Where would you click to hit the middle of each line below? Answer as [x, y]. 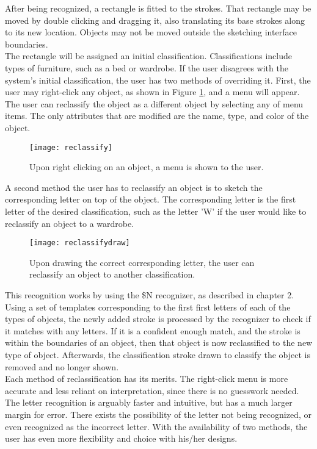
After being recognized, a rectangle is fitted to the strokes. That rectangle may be [158, 8]
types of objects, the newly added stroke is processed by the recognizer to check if [158, 319]
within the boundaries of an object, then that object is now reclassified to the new [159, 343]
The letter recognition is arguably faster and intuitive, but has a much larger [149, 402]
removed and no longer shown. [62, 366]
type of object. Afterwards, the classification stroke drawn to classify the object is [158, 354]
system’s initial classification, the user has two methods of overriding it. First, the [158, 80]
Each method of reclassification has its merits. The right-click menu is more [147, 379]
